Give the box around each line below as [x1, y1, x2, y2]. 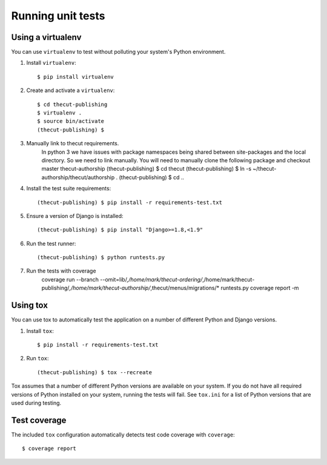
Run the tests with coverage [26, 267, 96, 275]
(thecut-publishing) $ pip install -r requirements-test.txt [37, 199, 222, 206]
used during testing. [11, 399, 62, 406]
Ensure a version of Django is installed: [26, 212, 124, 219]
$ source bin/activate [37, 118, 105, 125]
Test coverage [11, 415, 67, 425]
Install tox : [26, 327, 54, 334]
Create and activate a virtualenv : [26, 87, 115, 94]
